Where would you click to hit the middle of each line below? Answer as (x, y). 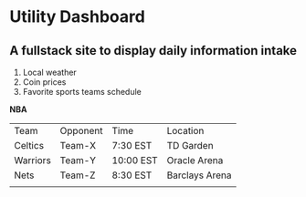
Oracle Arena (195, 160)
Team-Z (78, 175)
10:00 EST (135, 160)
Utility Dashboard (78, 17)
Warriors (33, 160)
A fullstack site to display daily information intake (153, 51)
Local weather (50, 72)
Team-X (78, 145)
